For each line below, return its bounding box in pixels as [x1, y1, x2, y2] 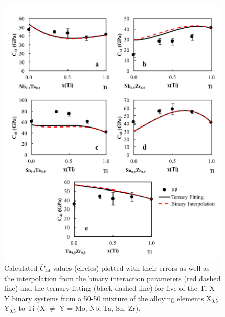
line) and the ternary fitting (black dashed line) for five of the [4, 283, 197, 293]
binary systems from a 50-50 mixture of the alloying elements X [12, 292, 212, 303]
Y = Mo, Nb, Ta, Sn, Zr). [59, 303, 141, 313]
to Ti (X [18, 303, 46, 313]
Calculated [4, 262, 38, 273]
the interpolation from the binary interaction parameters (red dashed [4, 272, 221, 283]
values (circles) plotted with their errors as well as [53, 262, 210, 273]
